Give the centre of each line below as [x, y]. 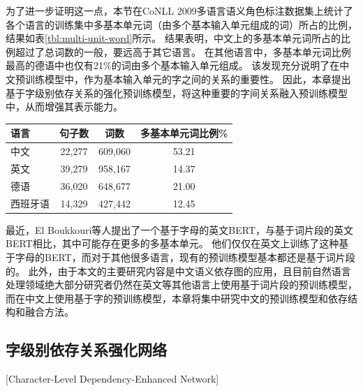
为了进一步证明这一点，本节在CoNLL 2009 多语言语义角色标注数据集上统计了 [179, 10]
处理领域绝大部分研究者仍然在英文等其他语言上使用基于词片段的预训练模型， [181, 285]
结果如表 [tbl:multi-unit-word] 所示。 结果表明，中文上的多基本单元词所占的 [173, 38]
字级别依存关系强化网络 [86, 349]
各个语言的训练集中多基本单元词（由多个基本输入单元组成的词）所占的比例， [181, 24]
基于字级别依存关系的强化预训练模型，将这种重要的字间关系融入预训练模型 [177, 93]
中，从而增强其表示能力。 [64, 106]
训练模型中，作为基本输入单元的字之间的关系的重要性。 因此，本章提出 [188, 79]
